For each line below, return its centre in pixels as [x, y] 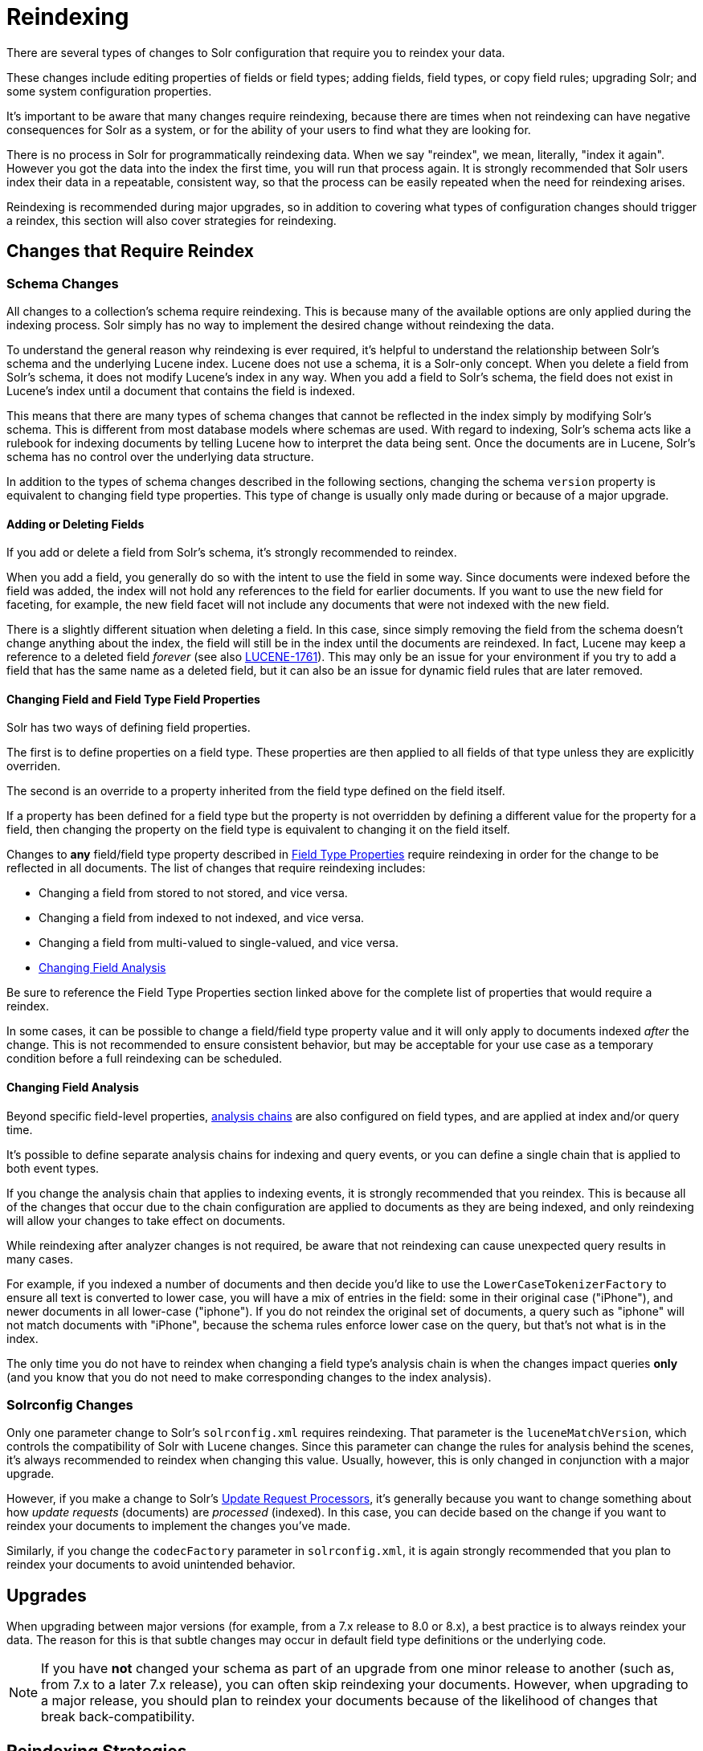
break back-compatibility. [118, 1717]
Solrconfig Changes [70, 1405]
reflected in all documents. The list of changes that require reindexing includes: [216, 868]
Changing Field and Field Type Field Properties [133, 699]
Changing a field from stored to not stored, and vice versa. [193, 893]
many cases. [40, 1259]
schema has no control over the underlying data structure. [160, 456]
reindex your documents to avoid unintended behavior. [151, 1565]
